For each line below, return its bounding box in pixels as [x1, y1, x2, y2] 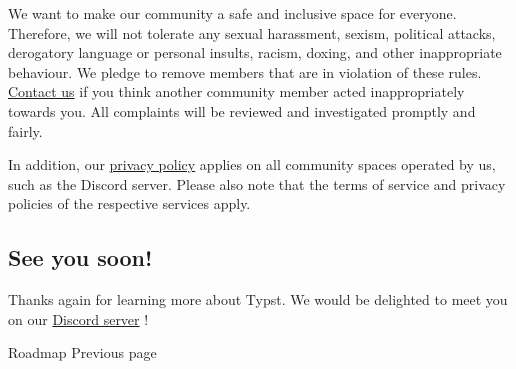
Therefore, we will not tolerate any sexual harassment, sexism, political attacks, [8, 22, 496, 43]
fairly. [8, 120, 43, 141]
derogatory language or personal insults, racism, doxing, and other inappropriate [8, 42, 502, 63]
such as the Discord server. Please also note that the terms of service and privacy [8, 173, 506, 194]
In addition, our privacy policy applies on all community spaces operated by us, [8, 154, 496, 175]
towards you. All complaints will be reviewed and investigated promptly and [8, 100, 476, 121]
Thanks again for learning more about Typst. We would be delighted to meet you [8, 289, 508, 310]
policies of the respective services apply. [8, 193, 251, 214]
